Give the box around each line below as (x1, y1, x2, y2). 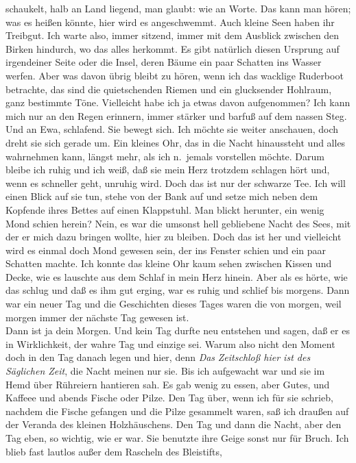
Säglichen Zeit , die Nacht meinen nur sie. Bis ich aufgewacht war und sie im (5, 364, 325, 378)
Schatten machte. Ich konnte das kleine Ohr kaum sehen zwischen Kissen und (5, 256, 332, 271)
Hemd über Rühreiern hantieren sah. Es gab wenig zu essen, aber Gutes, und (5, 377, 330, 391)
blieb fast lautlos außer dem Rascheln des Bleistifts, (5, 444, 222, 458)
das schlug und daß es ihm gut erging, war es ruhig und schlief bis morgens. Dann (5, 283, 350, 297)
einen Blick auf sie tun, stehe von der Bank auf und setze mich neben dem (5, 189, 318, 203)
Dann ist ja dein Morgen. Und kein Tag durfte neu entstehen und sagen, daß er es (5, 323, 350, 338)
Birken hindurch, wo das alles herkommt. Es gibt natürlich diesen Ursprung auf (5, 41, 340, 55)
